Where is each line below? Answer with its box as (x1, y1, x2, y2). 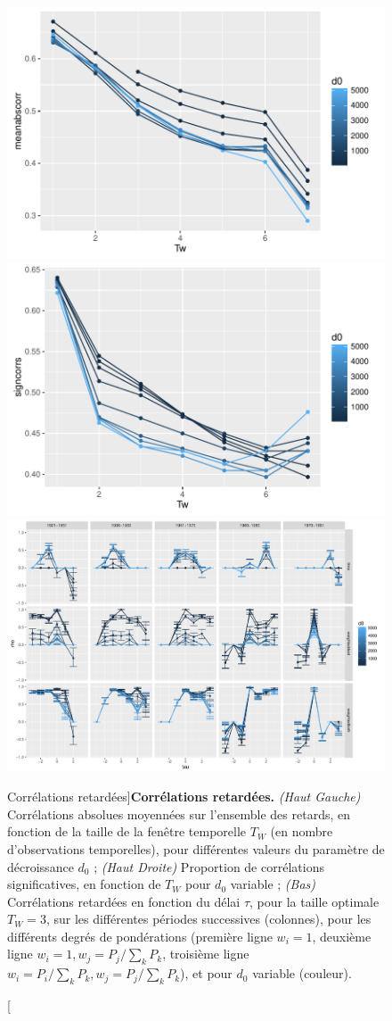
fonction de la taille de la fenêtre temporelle (7, 822, 247, 841)
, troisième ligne (162, 944, 249, 963)
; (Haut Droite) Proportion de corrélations (94, 857, 324, 876)
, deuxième (312, 926, 372, 945)
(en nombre (270, 822, 333, 841)
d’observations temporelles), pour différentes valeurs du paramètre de (7, 839, 385, 858)
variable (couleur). (252, 964, 352, 983)
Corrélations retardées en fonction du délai (7, 892, 241, 910)
